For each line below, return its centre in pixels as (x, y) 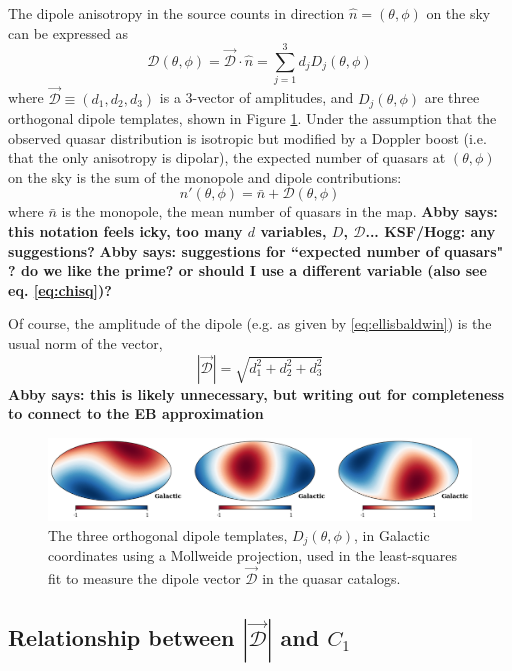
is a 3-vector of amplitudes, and (256, 97)
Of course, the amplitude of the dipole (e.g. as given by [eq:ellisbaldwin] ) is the (250, 323)
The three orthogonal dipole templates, (168, 534)
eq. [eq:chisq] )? (60, 289)
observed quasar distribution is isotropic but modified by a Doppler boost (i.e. (247, 137)
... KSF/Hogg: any (430, 230)
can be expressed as (68, 32)
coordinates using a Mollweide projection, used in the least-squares (252, 554)
